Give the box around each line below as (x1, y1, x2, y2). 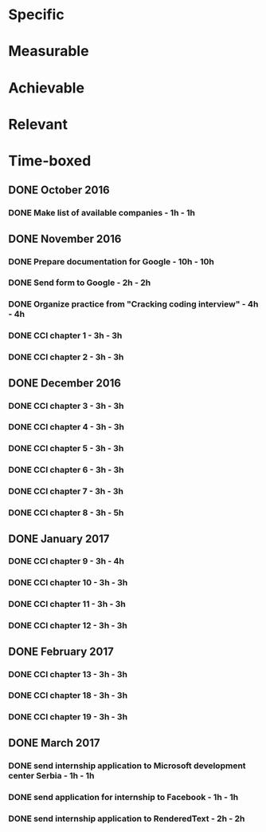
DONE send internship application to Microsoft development (8, 760, 246, 771)
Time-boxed (8, 152, 92, 169)
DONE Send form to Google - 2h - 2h (8, 277, 151, 288)
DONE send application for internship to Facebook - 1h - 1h (8, 791, 239, 802)
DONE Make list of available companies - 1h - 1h (8, 208, 195, 219)
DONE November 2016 (8, 232, 122, 245)
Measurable (8, 42, 89, 61)
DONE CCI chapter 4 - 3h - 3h (8, 422, 125, 433)
